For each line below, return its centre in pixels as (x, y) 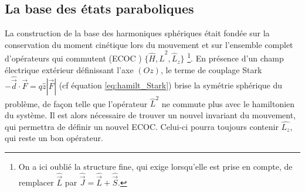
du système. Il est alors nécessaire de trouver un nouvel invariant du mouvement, (150, 115)
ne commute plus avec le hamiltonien (228, 103)
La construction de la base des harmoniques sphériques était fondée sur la (137, 33)
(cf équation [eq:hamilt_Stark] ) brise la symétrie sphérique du (171, 85)
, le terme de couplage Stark (211, 69)
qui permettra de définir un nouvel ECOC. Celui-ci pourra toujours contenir (142, 126)
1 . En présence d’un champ (235, 57)
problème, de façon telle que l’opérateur (76, 103)
